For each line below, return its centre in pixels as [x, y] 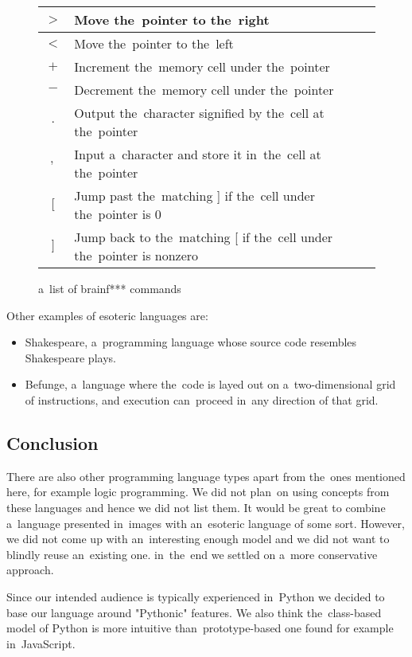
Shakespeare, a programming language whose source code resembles [191, 342]
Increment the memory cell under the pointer [202, 66]
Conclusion [52, 442]
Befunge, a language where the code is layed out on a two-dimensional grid [210, 384]
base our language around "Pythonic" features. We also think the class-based [194, 612]
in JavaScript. [41, 643]
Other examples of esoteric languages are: [107, 315]
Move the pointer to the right [172, 20]
